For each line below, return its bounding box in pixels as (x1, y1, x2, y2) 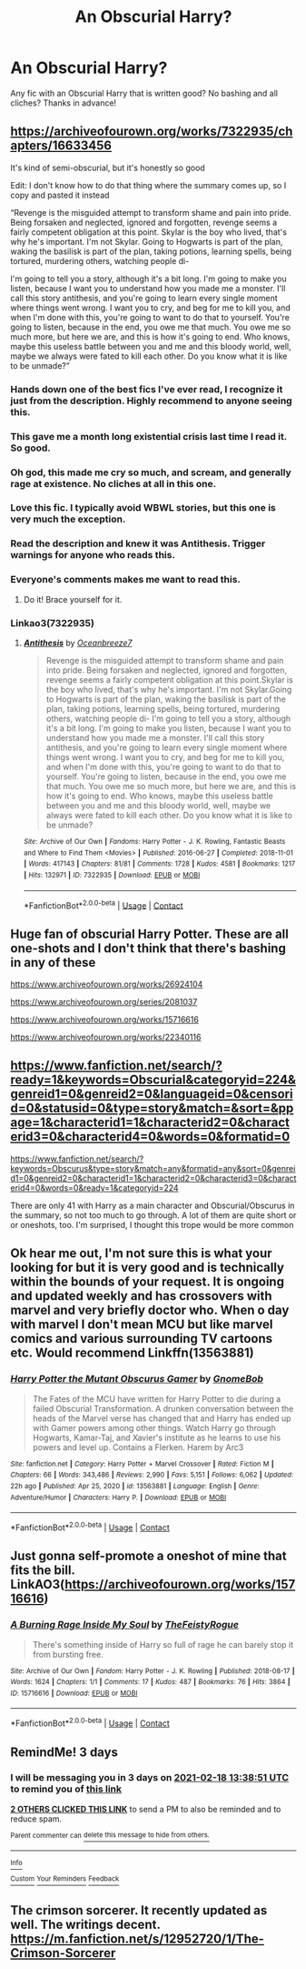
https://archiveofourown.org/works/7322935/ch (10, 124, 293, 139)
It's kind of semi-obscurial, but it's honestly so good (10, 162, 205, 173)
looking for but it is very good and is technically (10, 1260, 285, 1275)
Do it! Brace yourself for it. (23, 594, 123, 604)
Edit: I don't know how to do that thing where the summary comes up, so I (10, 179, 287, 190)
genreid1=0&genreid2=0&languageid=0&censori (10, 1086, 293, 1102)
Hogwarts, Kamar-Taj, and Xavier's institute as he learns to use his (32, 1432, 281, 1443)
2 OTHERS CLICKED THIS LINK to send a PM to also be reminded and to (10, 1803, 281, 1814)
